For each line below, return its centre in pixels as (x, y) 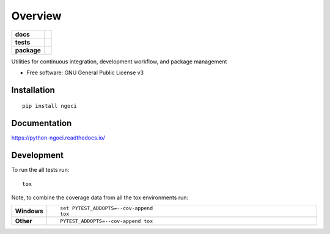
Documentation (42, 123)
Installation (33, 90)
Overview (36, 16)
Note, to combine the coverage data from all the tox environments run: (100, 197)
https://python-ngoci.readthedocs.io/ (58, 138)
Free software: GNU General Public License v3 (85, 73)
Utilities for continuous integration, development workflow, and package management (119, 62)
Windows (29, 211)
